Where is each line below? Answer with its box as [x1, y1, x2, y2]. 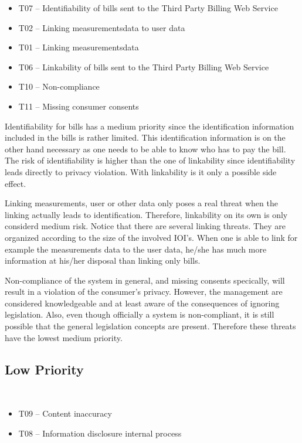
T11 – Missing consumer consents [18, 100, 139, 112]
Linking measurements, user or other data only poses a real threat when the [5, 197, 278, 209]
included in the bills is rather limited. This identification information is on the [5, 131, 286, 144]
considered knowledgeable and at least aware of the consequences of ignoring [5, 297, 280, 309]
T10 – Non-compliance [18, 80, 100, 93]
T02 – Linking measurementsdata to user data [18, 21, 185, 33]
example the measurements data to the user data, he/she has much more [5, 243, 267, 255]
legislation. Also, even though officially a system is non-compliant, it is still [5, 308, 274, 321]
